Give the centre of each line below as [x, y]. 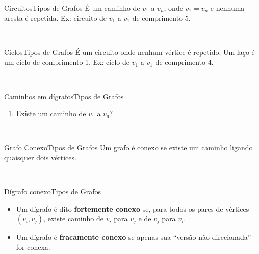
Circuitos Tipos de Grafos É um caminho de [72, 8]
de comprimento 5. [161, 18]
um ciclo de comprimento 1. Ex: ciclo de [67, 62]
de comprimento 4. [184, 62]
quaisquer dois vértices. [40, 157]
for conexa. [33, 247]
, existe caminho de [73, 219]
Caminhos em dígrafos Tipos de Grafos [64, 96]
